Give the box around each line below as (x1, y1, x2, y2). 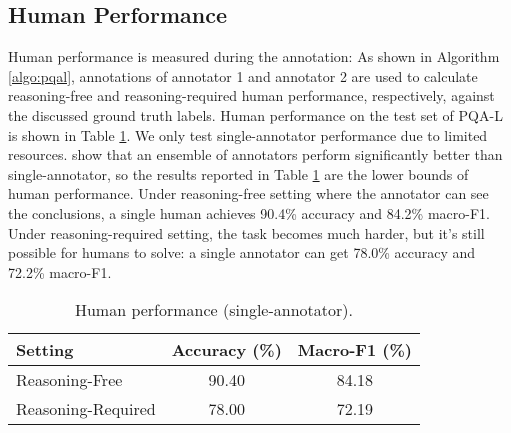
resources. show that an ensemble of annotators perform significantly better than (8, 144, 503, 165)
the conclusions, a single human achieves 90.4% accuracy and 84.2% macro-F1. (8, 202, 490, 223)
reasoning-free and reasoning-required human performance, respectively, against (8, 85, 495, 106)
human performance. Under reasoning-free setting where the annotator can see (8, 183, 489, 204)
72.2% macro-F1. (8, 261, 112, 282)
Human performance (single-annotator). (74, 298, 353, 322)
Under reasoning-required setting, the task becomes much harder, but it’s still (8, 222, 485, 243)
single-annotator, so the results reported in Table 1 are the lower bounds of (8, 163, 469, 184)
